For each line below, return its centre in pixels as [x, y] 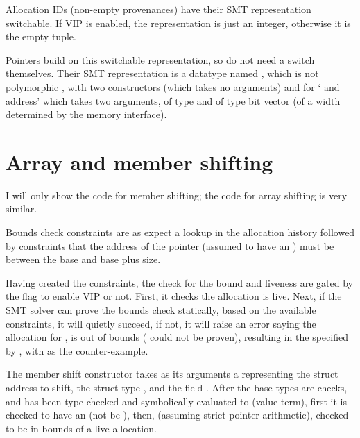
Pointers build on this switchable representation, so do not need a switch [160, 59]
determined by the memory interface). [86, 114]
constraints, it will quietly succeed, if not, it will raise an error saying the [161, 323]
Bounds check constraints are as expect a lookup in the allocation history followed [180, 232]
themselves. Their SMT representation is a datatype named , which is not [162, 73]
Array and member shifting [139, 161]
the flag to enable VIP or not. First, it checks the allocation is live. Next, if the [174, 296]
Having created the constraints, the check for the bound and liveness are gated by [179, 282]
